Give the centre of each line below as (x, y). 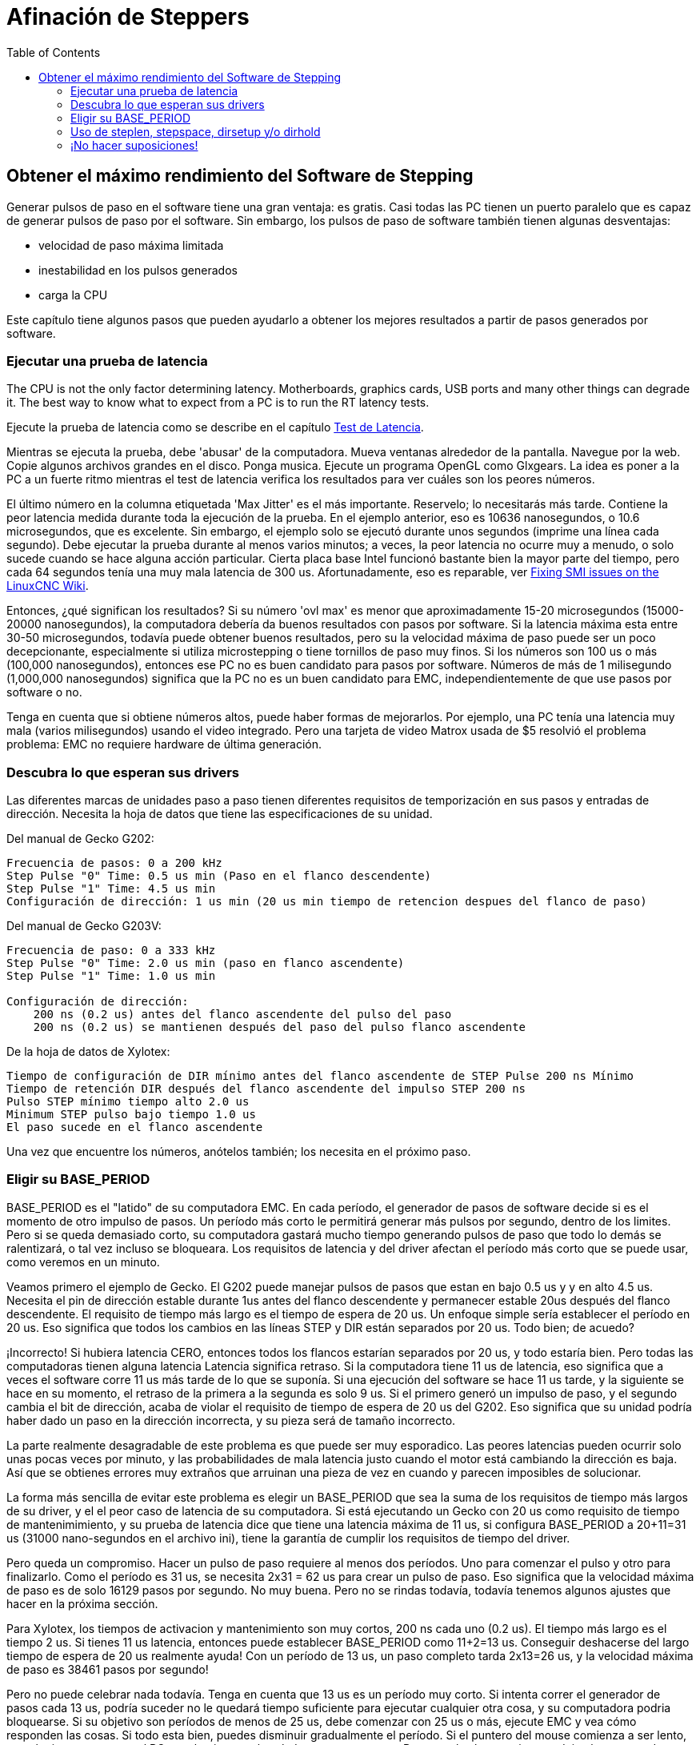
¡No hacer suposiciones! (134, 145)
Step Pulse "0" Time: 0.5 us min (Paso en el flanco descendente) (219, 876)
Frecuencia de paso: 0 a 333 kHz (111, 951)
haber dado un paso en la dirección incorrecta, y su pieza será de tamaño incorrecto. (231, 1420)
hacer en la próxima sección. (82, 1603)
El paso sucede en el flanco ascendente (135, 1127)
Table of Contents (54, 52)
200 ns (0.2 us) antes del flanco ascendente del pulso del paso (242, 1015)
